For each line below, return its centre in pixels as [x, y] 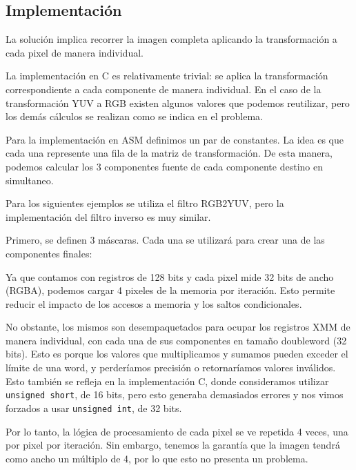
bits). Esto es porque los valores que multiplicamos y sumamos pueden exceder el [177, 354]
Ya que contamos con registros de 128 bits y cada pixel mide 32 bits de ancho [170, 276]
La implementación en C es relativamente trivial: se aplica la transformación [167, 76]
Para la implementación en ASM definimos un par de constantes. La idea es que [175, 139]
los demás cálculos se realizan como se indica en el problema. [134, 116]
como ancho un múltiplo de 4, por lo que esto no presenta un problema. [157, 458]
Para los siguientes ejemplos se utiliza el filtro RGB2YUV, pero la [145, 203]
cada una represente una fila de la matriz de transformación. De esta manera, [169, 153]
